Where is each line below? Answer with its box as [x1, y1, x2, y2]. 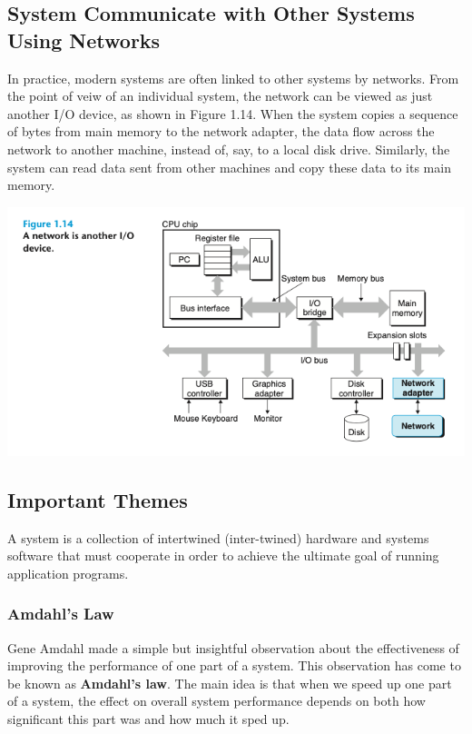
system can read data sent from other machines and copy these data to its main [7, 157, 451, 176]
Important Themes [7, 485, 188, 513]
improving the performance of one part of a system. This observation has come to [7, 656, 461, 675]
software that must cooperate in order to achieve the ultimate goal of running [7, 546, 439, 565]
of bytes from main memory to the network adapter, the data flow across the [7, 122, 435, 141]
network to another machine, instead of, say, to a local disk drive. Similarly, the [7, 139, 450, 158]
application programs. [7, 563, 129, 582]
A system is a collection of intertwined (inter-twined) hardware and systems [7, 528, 429, 547]
